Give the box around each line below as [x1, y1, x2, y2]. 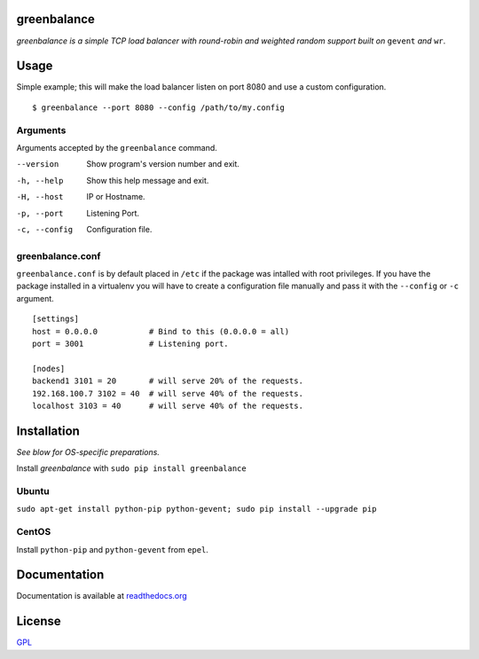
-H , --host [16, 192, 64, 202]
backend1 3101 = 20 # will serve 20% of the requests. [32, 376, 303, 386]
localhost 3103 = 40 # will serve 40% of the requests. [32, 400, 303, 411]
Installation [16, 423, 80, 438]
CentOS [16, 526, 51, 538]
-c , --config [16, 224, 74, 234]
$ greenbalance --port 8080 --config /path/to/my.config [32, 102, 286, 113]
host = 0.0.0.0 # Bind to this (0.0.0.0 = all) [32, 326, 290, 336]
